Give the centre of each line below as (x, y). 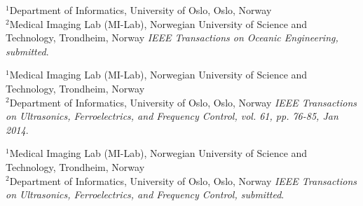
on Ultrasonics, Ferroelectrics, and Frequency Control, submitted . (145, 194)
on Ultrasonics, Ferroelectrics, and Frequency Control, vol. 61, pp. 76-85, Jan (172, 116)
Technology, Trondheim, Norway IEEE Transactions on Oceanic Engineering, (172, 37)
